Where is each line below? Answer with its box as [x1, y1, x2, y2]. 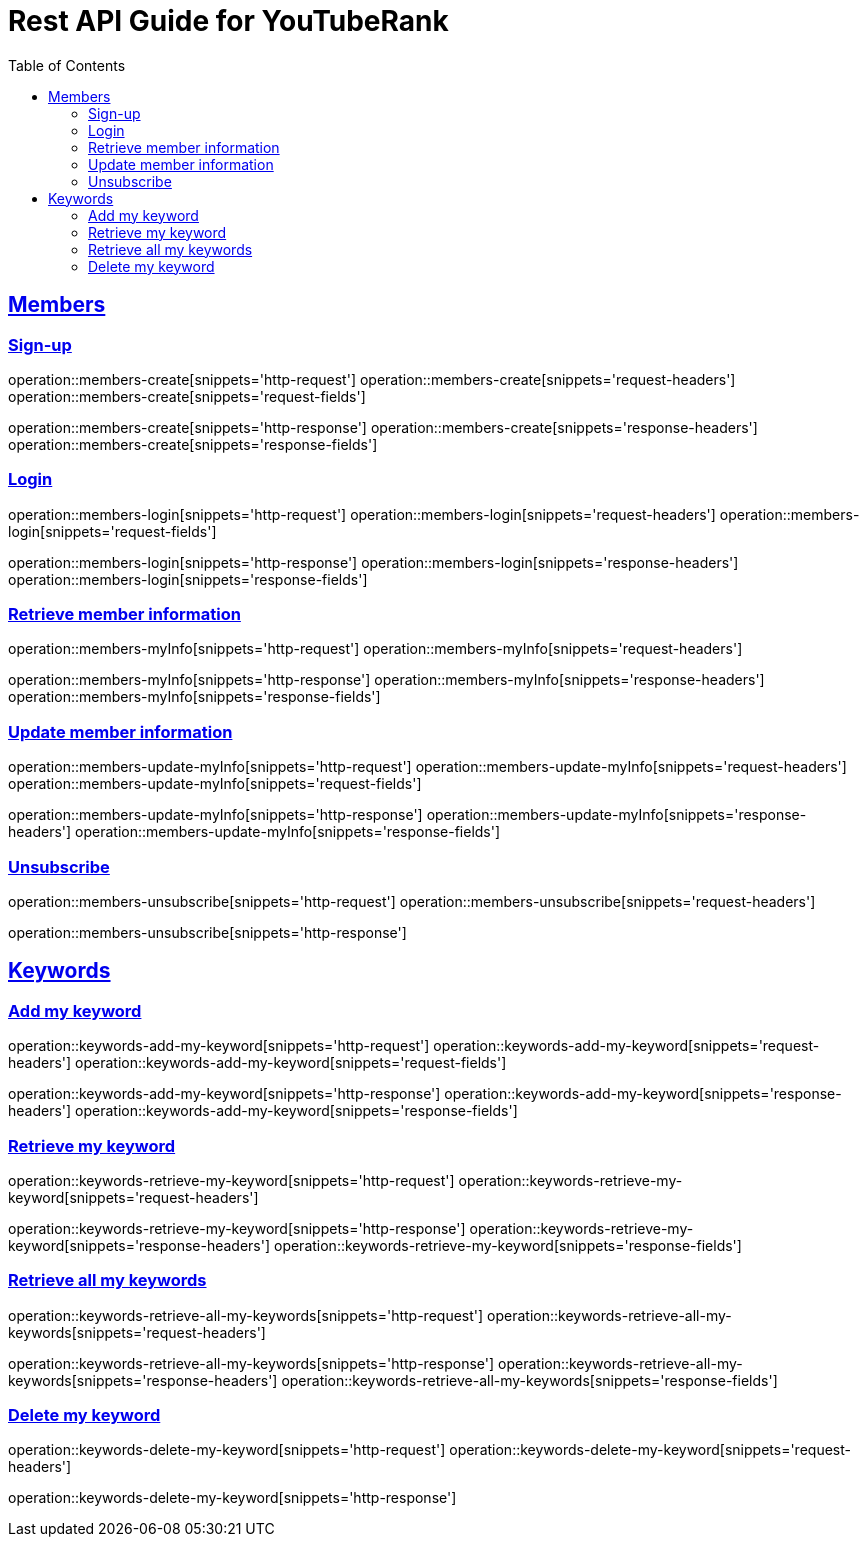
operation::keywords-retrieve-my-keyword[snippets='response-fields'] [273, 1236, 742, 1254]
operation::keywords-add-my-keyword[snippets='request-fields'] [75, 1054, 507, 1072]
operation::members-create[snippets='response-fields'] [8, 435, 378, 453]
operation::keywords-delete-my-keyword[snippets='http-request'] [8, 1441, 446, 1459]
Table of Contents [8, 56, 126, 74]
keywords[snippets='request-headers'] [8, 1323, 266, 1341]
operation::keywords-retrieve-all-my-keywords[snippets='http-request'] [8, 1306, 484, 1324]
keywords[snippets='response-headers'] [8, 1371, 278, 1389]
